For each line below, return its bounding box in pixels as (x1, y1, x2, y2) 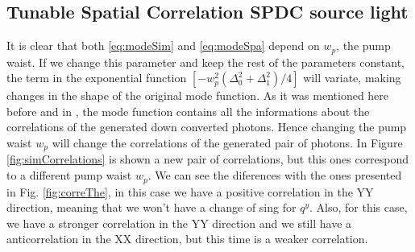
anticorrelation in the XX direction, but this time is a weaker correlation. (6, 230, 368, 247)
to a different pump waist (6, 167, 132, 184)
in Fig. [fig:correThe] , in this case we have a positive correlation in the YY (6, 183, 374, 200)
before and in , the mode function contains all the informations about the (6, 102, 370, 119)
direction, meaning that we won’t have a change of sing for (6, 199, 297, 216)
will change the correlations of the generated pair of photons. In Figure (52, 134, 403, 151)
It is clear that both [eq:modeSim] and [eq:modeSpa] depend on (6, 37, 320, 54)
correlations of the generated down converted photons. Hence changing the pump (6, 118, 407, 135)
